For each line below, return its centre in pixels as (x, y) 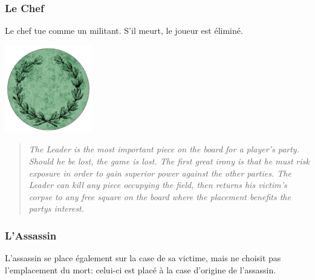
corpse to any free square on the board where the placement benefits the (160, 196)
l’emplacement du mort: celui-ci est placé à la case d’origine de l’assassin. (141, 269)
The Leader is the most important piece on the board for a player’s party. (164, 149)
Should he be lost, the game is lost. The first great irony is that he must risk (169, 161)
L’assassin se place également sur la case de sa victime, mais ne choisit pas (143, 258)
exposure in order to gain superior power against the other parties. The (160, 173)
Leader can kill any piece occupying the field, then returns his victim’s (158, 185)
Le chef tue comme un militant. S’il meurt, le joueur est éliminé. (124, 31)
